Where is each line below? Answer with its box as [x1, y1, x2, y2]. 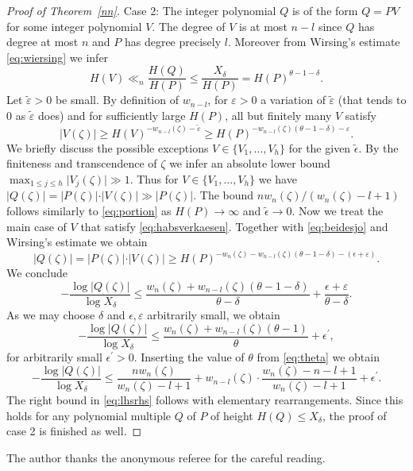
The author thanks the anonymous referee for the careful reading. [6, 449, 326, 465]
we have [258, 170, 297, 187]
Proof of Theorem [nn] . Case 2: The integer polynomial [6, 2, 276, 18]
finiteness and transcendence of [6, 155, 157, 172]
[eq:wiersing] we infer [6, 48, 109, 65]
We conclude [6, 264, 68, 281]
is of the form [291, 2, 358, 18]
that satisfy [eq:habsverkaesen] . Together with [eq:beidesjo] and [80, 218, 388, 234]
